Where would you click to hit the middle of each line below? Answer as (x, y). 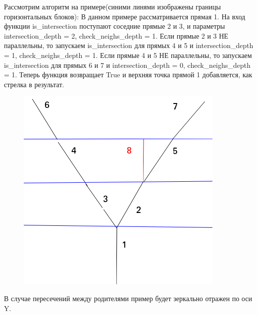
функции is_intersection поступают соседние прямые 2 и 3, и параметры (115, 26)
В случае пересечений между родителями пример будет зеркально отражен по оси (128, 298)
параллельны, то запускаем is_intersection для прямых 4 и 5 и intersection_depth (129, 45)
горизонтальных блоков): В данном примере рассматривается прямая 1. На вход (125, 16)
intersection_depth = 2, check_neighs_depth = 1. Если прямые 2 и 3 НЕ (116, 35)
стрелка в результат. (34, 84)
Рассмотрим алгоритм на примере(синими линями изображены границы (112, 6)
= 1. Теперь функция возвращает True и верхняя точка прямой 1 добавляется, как (128, 75)
